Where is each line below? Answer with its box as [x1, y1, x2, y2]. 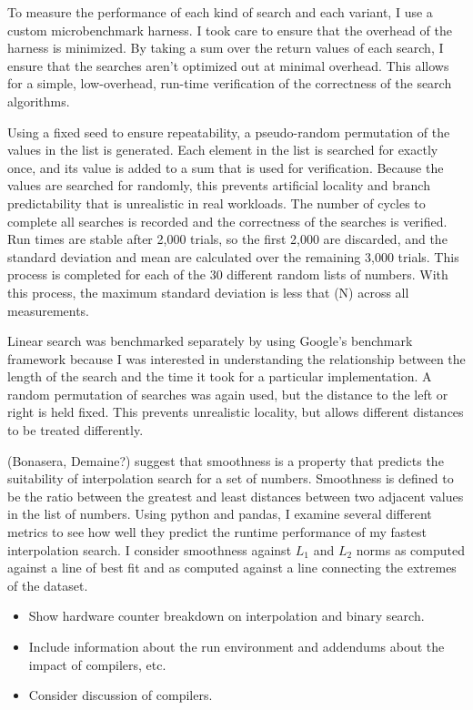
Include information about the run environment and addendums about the [28, 637, 445, 655]
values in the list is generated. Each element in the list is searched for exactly [7, 140, 438, 159]
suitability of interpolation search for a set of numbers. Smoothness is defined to [7, 469, 454, 488]
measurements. [7, 300, 90, 319]
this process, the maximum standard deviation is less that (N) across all [7, 282, 409, 301]
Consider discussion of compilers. [28, 685, 213, 705]
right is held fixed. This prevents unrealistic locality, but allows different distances [7, 402, 464, 421]
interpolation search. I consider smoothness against [7, 540, 292, 559]
